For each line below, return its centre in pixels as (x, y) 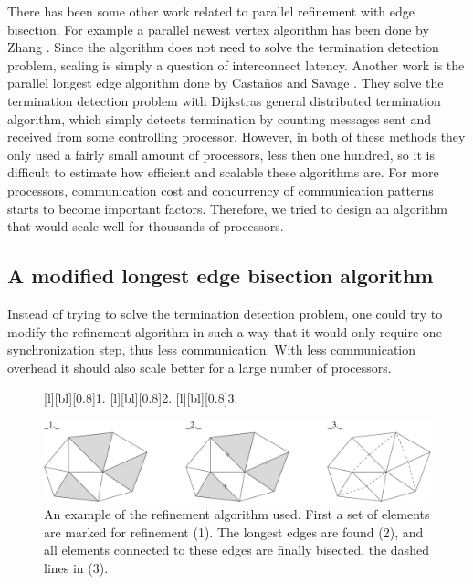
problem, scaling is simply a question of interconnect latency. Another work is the (236, 64)
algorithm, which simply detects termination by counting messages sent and (220, 118)
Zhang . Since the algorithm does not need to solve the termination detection (223, 47)
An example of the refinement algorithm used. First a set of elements (237, 514)
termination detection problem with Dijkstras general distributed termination (224, 100)
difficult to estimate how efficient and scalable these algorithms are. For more (223, 172)
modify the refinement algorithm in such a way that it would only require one (225, 331)
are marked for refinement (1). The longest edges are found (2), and (234, 531)
